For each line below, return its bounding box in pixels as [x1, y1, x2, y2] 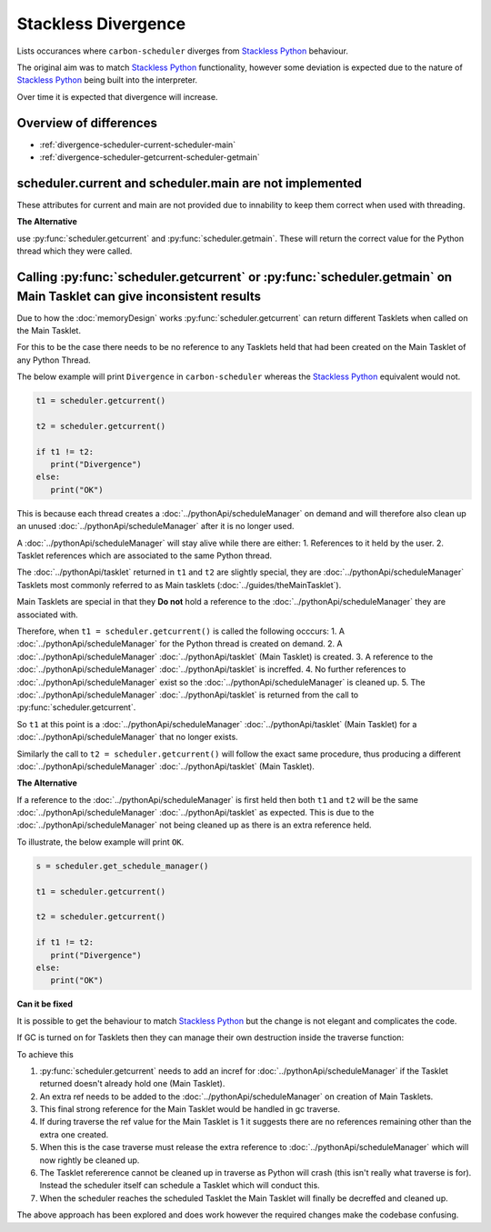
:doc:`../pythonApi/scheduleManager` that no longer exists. [16, 732, 238, 743]
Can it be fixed [16, 998, 73, 1009]
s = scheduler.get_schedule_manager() [35, 860, 209, 871]
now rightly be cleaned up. [39, 1155, 140, 1166]
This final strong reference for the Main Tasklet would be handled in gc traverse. [39, 1104, 341, 1115]
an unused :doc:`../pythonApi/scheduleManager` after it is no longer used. [16, 521, 295, 532]
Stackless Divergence [16, 14, 186, 34]
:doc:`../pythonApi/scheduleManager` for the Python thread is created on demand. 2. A [16, 638, 343, 649]
